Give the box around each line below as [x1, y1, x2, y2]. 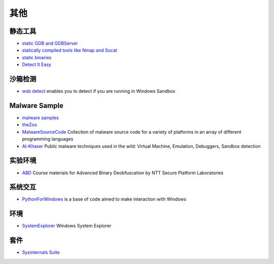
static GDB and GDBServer [22, 41, 78, 47]
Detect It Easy [22, 61, 52, 68]
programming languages [22, 136, 74, 142]
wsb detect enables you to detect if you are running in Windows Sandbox [22, 88, 176, 94]
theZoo [22, 122, 38, 128]
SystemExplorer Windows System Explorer [22, 223, 112, 229]
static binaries [22, 54, 52, 60]
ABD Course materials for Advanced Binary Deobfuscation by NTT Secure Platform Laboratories [22, 170, 224, 176]
